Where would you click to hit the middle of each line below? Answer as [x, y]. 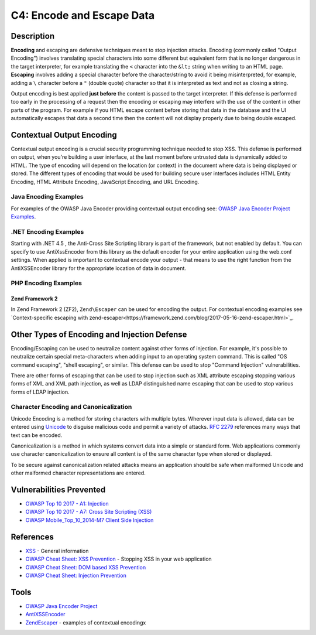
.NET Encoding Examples [47, 231]
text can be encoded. [37, 435]
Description [33, 36]
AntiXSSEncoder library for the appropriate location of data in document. [99, 268]
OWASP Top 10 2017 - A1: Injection [67, 504]
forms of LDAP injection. [40, 392]
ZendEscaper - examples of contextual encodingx [86, 622]
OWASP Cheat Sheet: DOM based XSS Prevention [86, 567]
